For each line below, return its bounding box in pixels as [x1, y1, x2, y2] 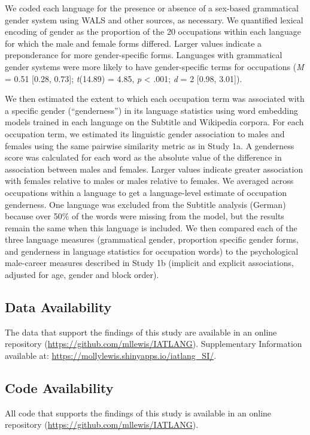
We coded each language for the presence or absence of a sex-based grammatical [5, 2, 299, 14]
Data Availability [5, 298, 112, 316]
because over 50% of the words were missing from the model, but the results [5, 210, 284, 222]
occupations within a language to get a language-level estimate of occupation [5, 186, 287, 198]
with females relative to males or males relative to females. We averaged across [5, 174, 294, 187]
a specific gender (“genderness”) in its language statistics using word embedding [5, 104, 298, 116]
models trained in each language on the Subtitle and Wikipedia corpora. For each [5, 116, 304, 128]
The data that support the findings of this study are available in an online [5, 325, 277, 338]
